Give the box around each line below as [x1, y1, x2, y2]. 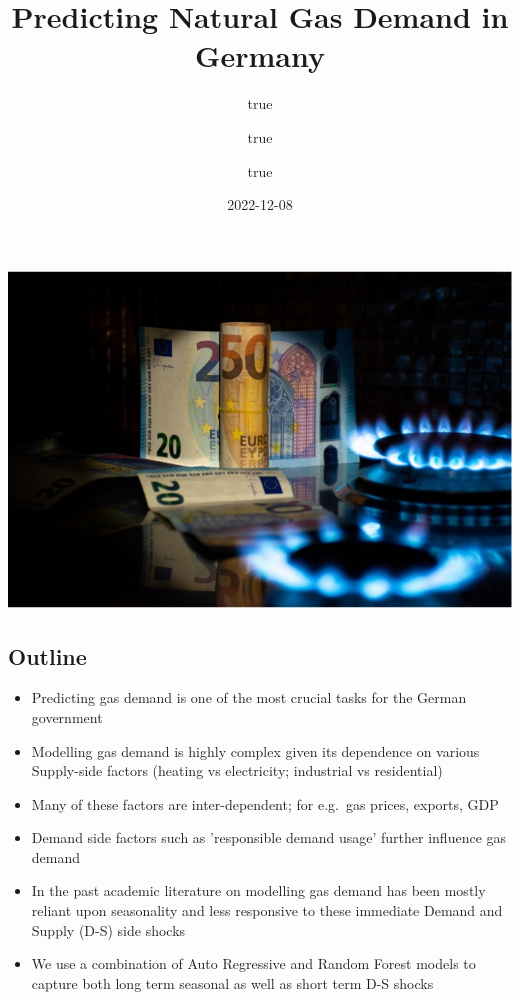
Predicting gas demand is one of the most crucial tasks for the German [31, 687, 467, 708]
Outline [8, 640, 87, 671]
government [31, 706, 103, 727]
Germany [195, 35, 325, 76]
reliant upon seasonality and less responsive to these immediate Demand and [31, 900, 503, 921]
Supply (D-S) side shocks [31, 919, 186, 940]
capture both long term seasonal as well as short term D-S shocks [31, 972, 434, 993]
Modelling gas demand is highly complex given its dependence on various [31, 740, 480, 761]
